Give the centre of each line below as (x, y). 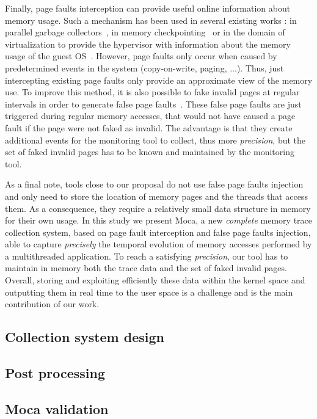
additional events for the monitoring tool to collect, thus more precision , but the (155, 140)
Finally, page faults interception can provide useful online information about (148, 8)
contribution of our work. (52, 304)
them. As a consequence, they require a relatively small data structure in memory (158, 208)
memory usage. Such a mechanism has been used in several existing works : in (151, 20)
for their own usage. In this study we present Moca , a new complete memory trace (159, 220)
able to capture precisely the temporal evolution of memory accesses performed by (158, 244)
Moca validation (57, 408)
